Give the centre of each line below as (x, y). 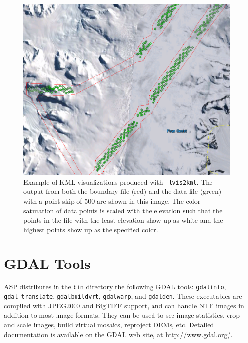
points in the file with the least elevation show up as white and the (123, 220)
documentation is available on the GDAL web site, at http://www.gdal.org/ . (118, 334)
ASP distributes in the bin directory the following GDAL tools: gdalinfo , (115, 286)
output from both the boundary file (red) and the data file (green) (123, 191)
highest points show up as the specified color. (91, 229)
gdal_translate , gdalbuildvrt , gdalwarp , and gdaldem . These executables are (123, 296)
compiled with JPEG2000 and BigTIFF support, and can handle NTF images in (124, 305)
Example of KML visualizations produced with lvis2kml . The (118, 181)
